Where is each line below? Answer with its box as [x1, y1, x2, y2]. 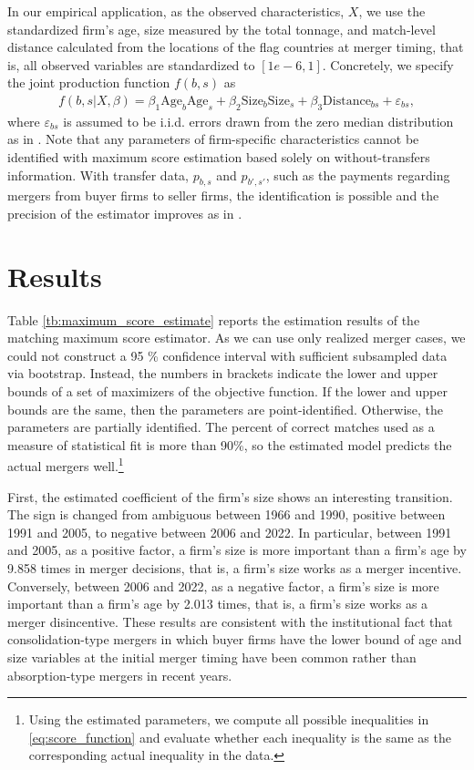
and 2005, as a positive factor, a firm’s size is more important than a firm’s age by [7, 540, 467, 560]
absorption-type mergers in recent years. [7, 665, 232, 684]
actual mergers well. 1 [7, 454, 124, 476]
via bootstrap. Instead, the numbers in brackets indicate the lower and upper [7, 364, 438, 383]
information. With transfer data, [7, 165, 189, 184]
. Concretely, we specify [322, 55, 454, 74]
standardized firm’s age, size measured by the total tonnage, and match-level [7, 19, 436, 38]
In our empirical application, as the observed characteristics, [7, 2, 345, 20]
